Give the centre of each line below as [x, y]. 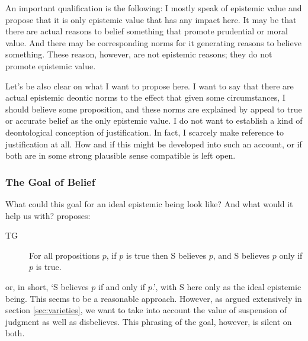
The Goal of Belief [50, 181]
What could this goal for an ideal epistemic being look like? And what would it [149, 203]
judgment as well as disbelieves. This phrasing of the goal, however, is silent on [149, 321]
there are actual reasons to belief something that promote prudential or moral [147, 31]
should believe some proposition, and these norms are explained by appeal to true [154, 109]
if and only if [122, 286]
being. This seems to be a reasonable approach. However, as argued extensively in [154, 298]
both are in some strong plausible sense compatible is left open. [121, 155]
